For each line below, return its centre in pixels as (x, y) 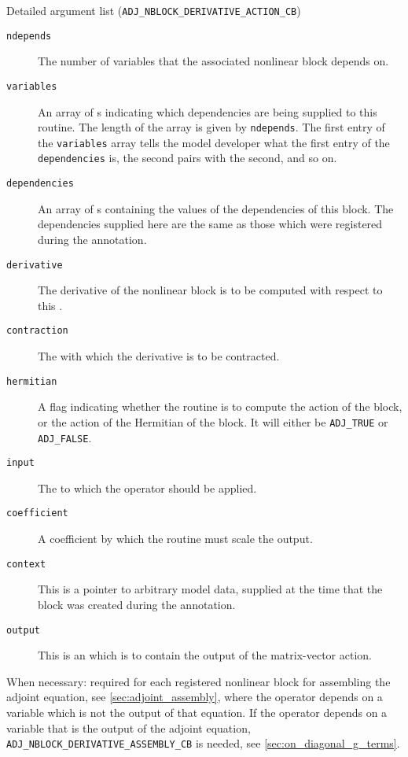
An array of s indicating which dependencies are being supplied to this (208, 111)
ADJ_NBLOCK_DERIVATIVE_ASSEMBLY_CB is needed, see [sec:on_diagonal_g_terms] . (203, 743)
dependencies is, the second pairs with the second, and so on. (187, 158)
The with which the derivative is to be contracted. (159, 356)
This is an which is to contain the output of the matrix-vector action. (205, 655)
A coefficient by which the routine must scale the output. (175, 539)
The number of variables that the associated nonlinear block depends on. (213, 61)
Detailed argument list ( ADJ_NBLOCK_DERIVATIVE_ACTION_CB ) (154, 10)
